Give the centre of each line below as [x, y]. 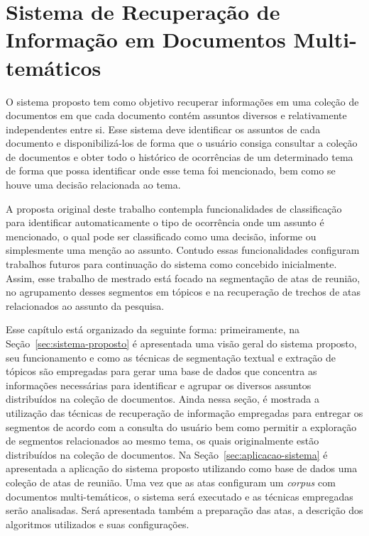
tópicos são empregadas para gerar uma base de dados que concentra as [161, 371]
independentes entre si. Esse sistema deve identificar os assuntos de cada [163, 129]
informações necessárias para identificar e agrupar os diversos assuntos [159, 385]
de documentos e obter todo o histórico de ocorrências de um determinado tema [180, 156]
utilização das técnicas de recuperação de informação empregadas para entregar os [184, 412]
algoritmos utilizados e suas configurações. [98, 524]
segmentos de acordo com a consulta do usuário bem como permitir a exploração [181, 426]
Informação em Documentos [146, 39]
